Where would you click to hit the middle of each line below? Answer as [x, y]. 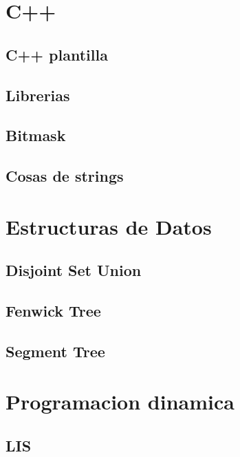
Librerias [38, 95]
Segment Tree [55, 351]
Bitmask [36, 135]
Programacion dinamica [120, 402]
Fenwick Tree [53, 311]
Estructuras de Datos [109, 226]
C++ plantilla [57, 54]
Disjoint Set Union [74, 270]
